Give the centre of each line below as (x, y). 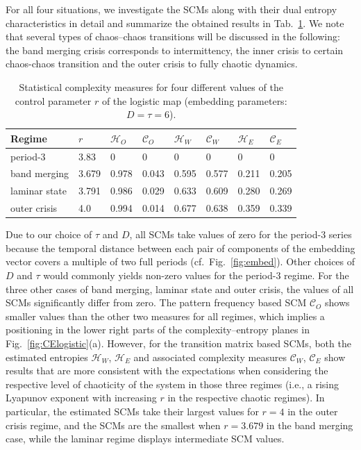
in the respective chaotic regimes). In (246, 398)
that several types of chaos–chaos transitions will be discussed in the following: (173, 36)
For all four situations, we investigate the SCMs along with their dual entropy (171, 9)
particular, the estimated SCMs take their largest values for (132, 411)
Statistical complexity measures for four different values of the (151, 86)
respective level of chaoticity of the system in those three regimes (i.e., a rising (173, 384)
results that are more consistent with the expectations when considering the (167, 370)
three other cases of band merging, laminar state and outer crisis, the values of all (180, 289)
